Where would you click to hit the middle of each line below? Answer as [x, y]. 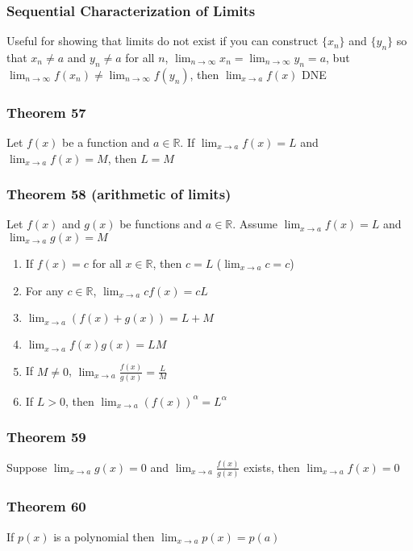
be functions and [161, 224]
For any [44, 290]
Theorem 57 [46, 112]
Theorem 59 [46, 437]
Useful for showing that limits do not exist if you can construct [163, 41]
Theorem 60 [46, 506]
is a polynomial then [104, 536]
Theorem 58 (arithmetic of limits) [119, 194]
